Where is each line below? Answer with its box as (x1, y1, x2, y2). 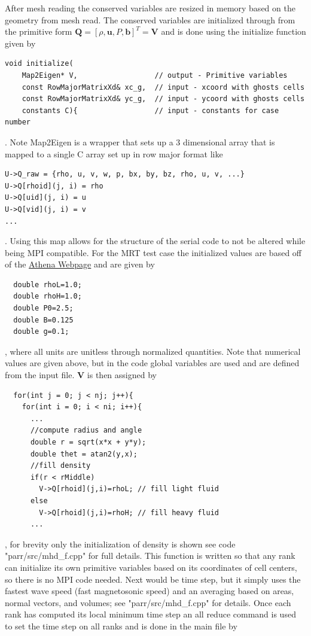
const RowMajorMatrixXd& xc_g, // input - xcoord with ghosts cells (22, 83, 305, 92)
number (5, 118, 31, 127)
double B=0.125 (13, 315, 74, 324)
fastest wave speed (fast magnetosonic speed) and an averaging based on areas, (5, 585, 294, 597)
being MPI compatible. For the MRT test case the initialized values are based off (5, 246, 301, 258)
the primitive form (5, 25, 72, 38)
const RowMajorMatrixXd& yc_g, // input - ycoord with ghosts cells (22, 95, 305, 104)
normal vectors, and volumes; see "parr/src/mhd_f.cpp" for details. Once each (5, 596, 291, 608)
